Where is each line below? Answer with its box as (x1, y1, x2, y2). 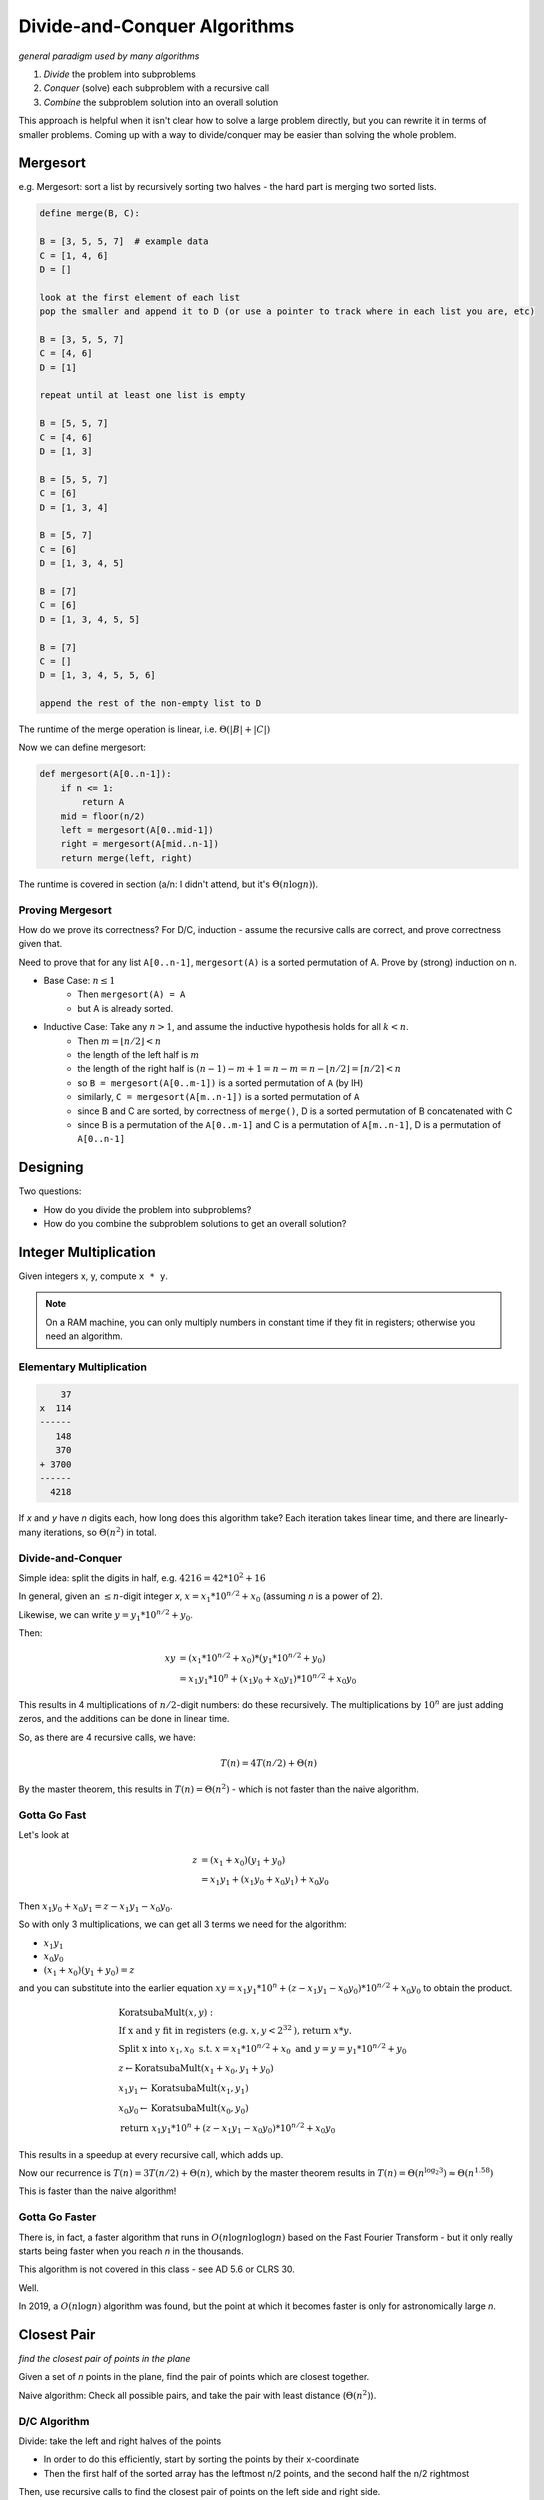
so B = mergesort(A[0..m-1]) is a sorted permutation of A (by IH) (77, 1076, 364, 1089)
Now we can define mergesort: (18, 741, 147, 754)
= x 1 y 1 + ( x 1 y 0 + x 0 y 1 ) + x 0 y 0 (200, 1874, 329, 1888)
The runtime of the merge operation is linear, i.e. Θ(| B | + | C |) (18, 723, 271, 735)
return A (81, 796, 125, 808)
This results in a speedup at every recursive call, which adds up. (18, 2148, 284, 2160)
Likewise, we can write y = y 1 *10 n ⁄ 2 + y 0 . (18, 1608, 194, 1623)
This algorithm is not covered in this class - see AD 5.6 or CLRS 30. (18, 2263, 295, 2275)
